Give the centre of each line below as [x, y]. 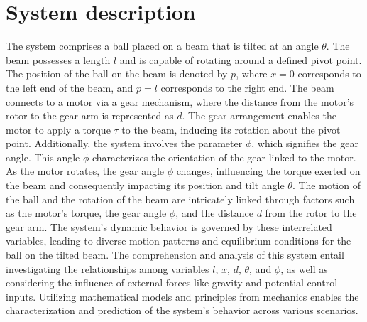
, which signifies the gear [305, 143]
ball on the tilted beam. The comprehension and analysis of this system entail [175, 255]
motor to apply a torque [58, 129]
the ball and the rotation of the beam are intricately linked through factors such [180, 199]
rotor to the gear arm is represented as [90, 116]
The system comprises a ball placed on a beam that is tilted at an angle [162, 46]
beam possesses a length [58, 59]
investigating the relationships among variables [108, 268]
